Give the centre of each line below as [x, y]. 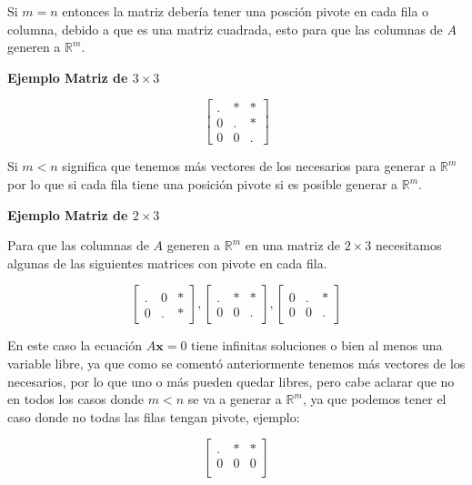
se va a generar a [235, 399]
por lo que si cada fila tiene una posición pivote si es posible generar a [203, 184]
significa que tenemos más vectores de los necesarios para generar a [249, 166]
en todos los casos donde [76, 399]
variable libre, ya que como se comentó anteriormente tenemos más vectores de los [236, 364]
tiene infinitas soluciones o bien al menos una [317, 345]
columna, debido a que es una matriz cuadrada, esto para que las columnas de [225, 29]
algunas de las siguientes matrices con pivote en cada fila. [167, 263]
